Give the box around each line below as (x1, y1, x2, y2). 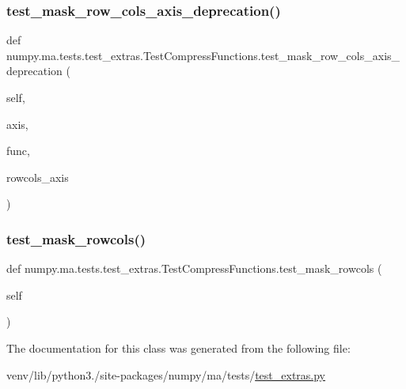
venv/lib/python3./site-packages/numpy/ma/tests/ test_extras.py (6, 366, 326, 383)
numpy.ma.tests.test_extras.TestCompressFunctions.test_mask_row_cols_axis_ (6, 47, 400, 63)
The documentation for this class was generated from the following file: (6, 339, 351, 356)
